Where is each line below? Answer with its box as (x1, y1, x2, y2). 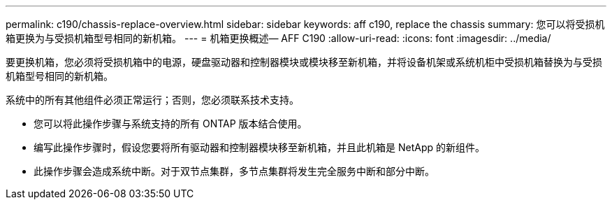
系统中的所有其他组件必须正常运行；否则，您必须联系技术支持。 (6, 94, 299, 106)
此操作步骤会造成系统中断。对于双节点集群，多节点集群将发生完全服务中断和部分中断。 (34, 165, 435, 177)
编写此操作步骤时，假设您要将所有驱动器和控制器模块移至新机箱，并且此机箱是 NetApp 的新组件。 (34, 141, 485, 153)
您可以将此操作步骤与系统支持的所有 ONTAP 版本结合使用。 (34, 118, 307, 129)
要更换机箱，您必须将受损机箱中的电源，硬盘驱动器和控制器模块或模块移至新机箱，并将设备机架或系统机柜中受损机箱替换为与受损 (6, 56, 602, 68)
